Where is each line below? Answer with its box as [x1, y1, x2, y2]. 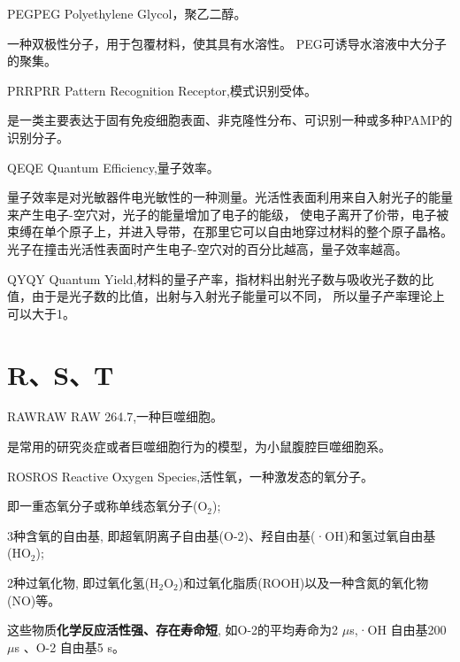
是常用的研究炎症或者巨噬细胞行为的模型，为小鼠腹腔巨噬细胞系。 [7, 437, 391, 456]
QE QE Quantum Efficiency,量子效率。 [7, 158, 219, 176]
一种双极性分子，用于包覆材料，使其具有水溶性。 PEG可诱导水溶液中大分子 [7, 34, 447, 52]
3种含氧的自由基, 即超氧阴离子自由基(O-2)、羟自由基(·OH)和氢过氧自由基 [7, 526, 436, 544]
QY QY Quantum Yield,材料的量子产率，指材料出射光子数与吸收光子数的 [7, 269, 422, 288]
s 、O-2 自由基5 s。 [14, 637, 126, 656]
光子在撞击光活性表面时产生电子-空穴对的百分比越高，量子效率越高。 [7, 239, 408, 258]
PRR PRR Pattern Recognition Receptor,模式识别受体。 [7, 81, 317, 99]
